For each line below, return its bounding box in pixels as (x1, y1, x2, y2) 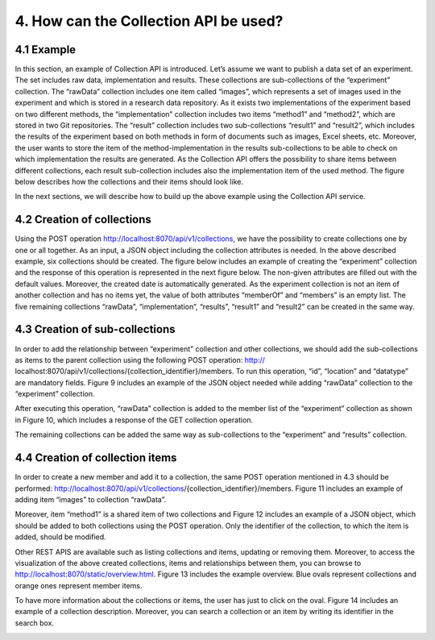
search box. (14, 617, 55, 628)
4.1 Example (14, 43, 77, 56)
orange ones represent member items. (14, 580, 143, 590)
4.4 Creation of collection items (14, 451, 177, 465)
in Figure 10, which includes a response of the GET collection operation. (14, 415, 254, 425)
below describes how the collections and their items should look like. (14, 177, 243, 186)
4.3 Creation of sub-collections (14, 322, 176, 336)
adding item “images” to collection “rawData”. (14, 494, 167, 504)
